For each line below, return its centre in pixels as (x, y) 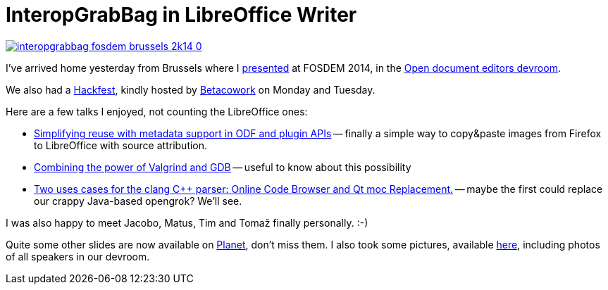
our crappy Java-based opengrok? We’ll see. (138, 201)
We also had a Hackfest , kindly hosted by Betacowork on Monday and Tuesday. (191, 89)
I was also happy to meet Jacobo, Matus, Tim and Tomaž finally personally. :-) (187, 222)
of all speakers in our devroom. (78, 256)
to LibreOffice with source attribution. (121, 145)
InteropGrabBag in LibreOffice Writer (181, 15)
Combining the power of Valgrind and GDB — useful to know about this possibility (223, 167)
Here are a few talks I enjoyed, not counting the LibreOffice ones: (157, 111)
